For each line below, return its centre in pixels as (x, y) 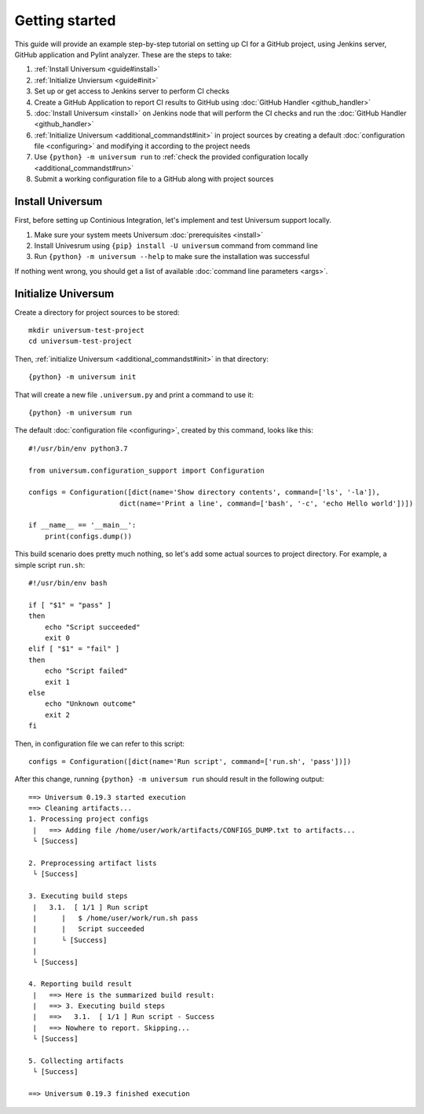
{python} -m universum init (82, 377)
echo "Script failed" (86, 671)
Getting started (65, 20)
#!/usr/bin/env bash (68, 583)
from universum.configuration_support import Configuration (146, 470)
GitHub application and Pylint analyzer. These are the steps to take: (123, 54)
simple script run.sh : (50, 564)
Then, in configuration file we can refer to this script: (99, 743)
